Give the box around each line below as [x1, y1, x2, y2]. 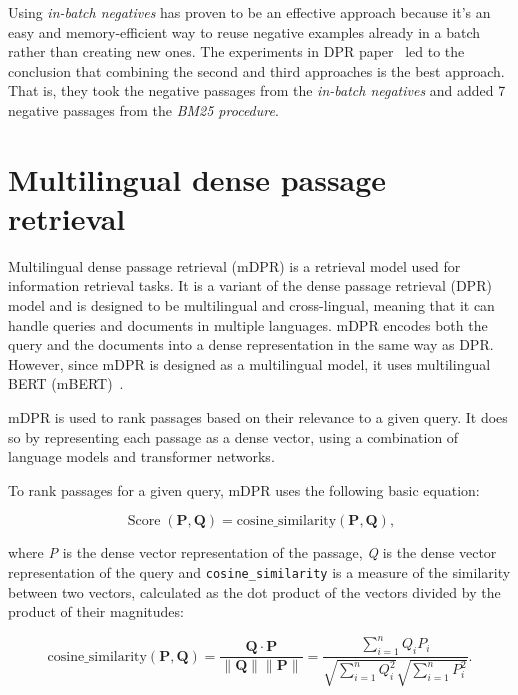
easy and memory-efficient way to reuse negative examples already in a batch [8, 21, 480, 42]
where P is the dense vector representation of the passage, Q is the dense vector [8, 542, 497, 563]
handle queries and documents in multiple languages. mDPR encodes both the [8, 314, 488, 335]
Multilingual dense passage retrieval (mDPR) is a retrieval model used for [8, 255, 461, 276]
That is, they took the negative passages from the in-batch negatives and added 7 [8, 80, 506, 101]
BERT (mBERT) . [8, 373, 124, 394]
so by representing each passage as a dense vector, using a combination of [8, 426, 459, 447]
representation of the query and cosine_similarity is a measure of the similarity [8, 562, 511, 582]
